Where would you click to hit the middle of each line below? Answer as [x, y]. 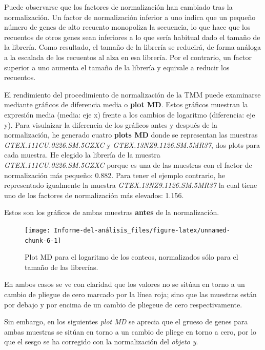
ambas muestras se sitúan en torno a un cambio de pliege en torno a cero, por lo [130, 331]
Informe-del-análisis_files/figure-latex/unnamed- [142, 230]
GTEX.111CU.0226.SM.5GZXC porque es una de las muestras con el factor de [128, 164]
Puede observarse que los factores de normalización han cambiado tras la [118, 7]
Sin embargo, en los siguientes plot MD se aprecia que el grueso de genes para [126, 322]
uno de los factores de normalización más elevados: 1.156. [94, 195]
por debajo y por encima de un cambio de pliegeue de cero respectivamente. [123, 304]
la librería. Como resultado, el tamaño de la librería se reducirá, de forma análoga [132, 47]
